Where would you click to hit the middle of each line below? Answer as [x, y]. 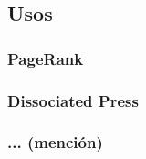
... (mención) [55, 142]
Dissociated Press [73, 100]
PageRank [46, 58]
